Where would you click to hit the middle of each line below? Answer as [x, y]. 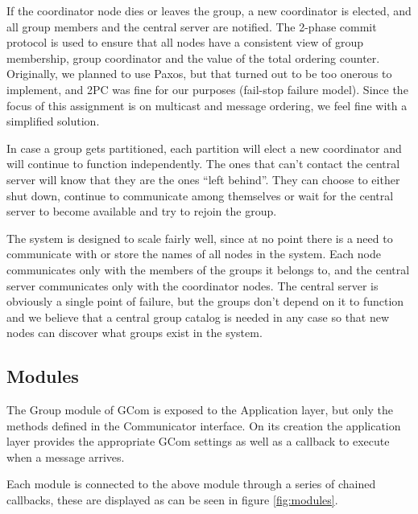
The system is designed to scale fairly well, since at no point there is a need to [200, 238]
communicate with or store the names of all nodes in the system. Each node [194, 254]
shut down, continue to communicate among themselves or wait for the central [200, 195]
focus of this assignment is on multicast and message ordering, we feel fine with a [207, 105]
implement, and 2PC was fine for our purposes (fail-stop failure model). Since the [207, 89]
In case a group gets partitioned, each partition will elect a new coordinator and [204, 148]
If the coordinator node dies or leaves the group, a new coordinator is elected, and [209, 10]
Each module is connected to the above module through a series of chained [191, 484]
